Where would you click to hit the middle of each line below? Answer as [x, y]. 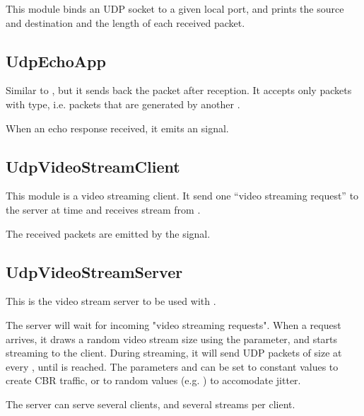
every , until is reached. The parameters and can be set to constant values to [172, 366]
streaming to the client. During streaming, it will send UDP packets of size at [174, 353]
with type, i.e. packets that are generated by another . [123, 104]
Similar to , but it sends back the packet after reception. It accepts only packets [179, 90]
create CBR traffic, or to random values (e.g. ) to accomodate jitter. [153, 380]
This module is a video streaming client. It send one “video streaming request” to [182, 196]
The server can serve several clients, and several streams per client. [151, 404]
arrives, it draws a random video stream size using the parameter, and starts [172, 339]
